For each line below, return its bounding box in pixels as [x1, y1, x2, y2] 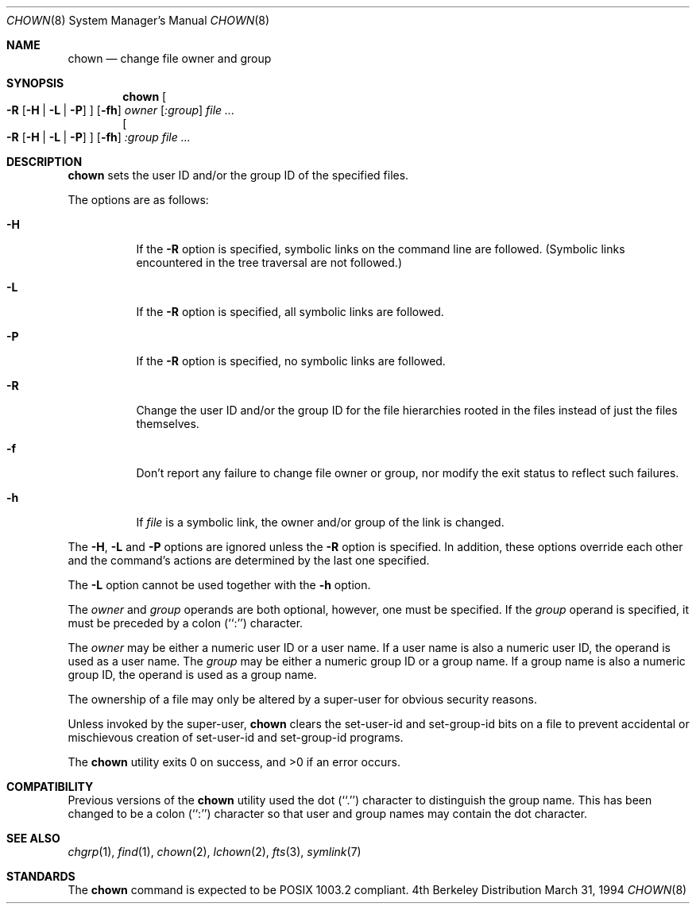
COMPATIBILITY [6, 780, 94, 793]
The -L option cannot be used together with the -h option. [68, 578, 371, 592]
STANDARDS [6, 870, 75, 883]
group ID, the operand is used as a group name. [68, 668, 317, 681]
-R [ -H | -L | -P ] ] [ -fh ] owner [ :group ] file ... [6, 103, 235, 117]
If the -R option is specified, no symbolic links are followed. [136, 354, 446, 368]
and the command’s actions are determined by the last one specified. [68, 553, 430, 567]
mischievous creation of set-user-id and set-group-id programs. [68, 731, 404, 744]
